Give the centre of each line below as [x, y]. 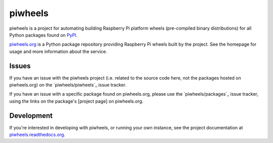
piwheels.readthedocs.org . [37, 135]
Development [31, 116]
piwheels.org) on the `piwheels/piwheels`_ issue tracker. [68, 85]
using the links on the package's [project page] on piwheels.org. [76, 101]
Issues [20, 66]
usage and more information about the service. [58, 51]
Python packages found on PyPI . [43, 35]
